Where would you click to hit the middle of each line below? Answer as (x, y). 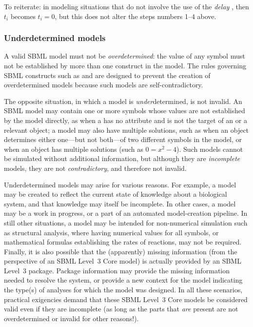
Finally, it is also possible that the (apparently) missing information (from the (121, 251)
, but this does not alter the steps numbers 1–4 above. (136, 16)
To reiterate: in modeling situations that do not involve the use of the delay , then (126, 6)
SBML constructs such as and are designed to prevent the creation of (107, 75)
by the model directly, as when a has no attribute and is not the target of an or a (126, 120)
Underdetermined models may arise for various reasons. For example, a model (120, 184)
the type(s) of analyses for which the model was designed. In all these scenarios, (123, 290)
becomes (23, 16)
